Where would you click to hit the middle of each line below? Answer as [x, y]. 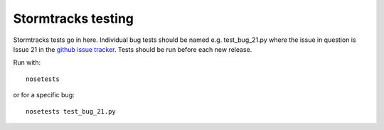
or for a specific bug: [44, 95]
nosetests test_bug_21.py [71, 111]
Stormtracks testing [74, 18]
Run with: [27, 63]
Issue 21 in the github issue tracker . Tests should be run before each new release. [133, 49]
